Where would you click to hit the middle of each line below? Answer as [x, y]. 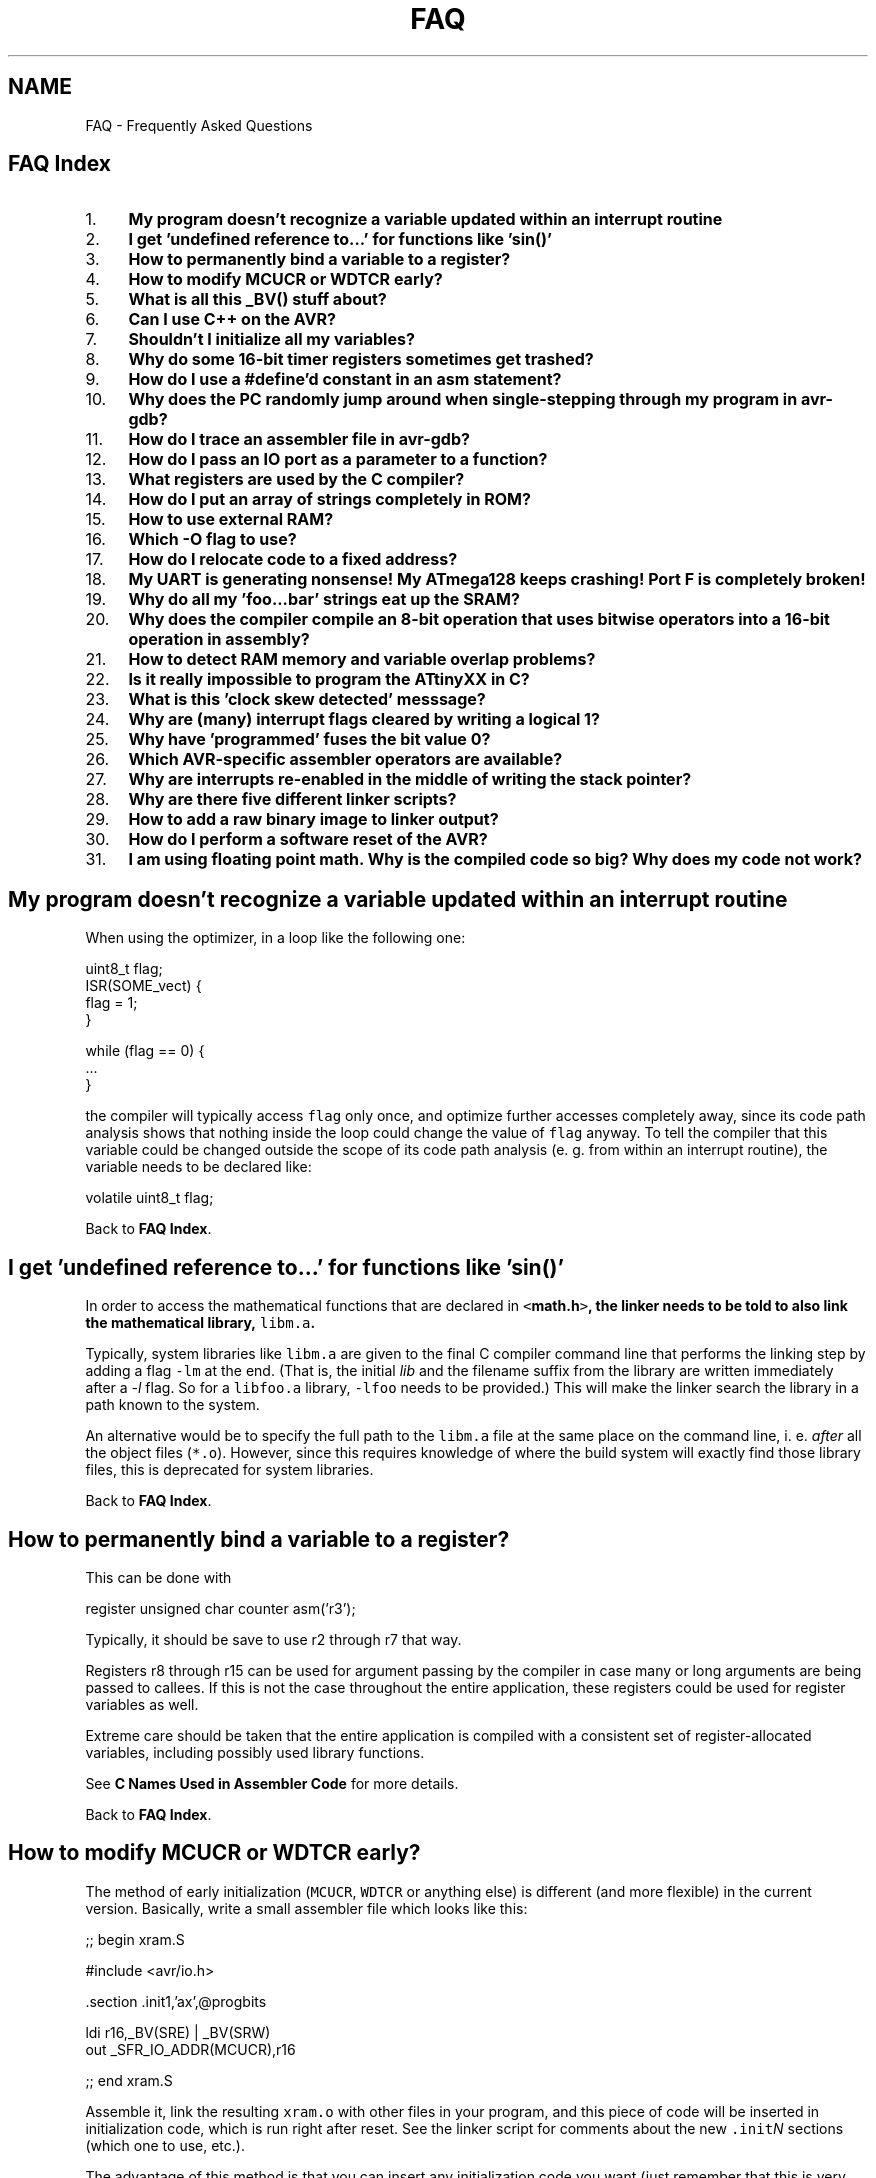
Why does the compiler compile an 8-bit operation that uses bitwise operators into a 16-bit [479, 619]
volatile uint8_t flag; [149, 1198]
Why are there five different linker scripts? [292, 799]
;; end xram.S [129, 2080]
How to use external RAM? [231, 519]
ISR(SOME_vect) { [143, 986]
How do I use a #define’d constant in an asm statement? [345, 379]
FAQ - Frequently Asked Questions [199, 125]
